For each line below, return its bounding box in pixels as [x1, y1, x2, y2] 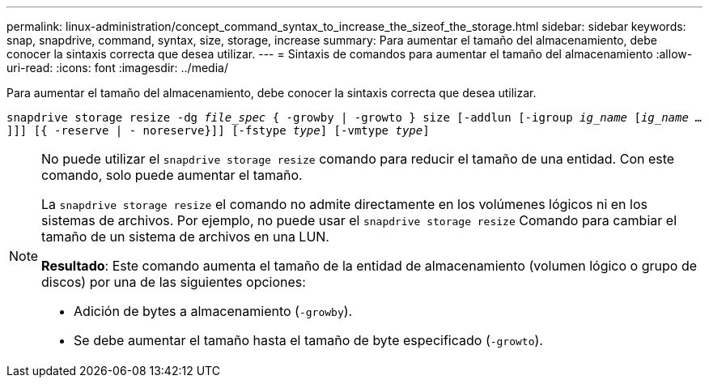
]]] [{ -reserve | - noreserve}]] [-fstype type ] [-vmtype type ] [6, 124, 430, 137]
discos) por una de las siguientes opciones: [41, 274, 306, 290]
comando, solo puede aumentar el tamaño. [41, 167, 303, 183]
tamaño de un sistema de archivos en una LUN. [41, 228, 329, 245]
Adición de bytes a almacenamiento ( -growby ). [74, 303, 353, 319]
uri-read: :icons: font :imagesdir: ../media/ [6, 61, 228, 75]
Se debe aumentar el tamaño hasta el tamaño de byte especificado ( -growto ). [74, 332, 543, 348]
